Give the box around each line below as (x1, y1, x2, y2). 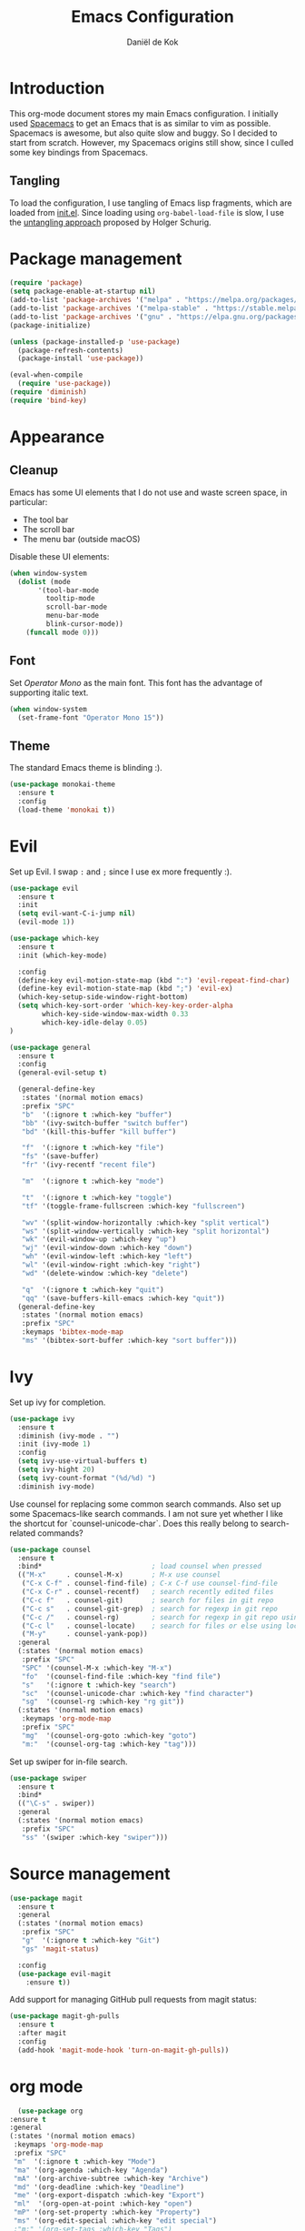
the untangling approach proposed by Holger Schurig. (9, 217, 212, 227)
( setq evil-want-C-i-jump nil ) (17, 909, 136, 918)
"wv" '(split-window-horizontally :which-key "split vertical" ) (21, 1217, 271, 1227)
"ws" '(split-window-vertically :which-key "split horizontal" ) (21, 1227, 271, 1236)
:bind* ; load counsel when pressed (17, 1562, 261, 1571)
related (9, 1527, 36, 1539)
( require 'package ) (9, 278, 84, 288)
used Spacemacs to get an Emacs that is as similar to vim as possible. (9, 117, 271, 128)
